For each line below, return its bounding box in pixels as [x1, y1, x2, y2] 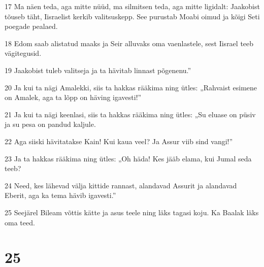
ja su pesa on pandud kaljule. [5, 119, 96, 129]
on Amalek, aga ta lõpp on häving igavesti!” [5, 92, 142, 103]
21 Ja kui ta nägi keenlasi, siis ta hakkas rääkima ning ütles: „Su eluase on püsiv [5, 109, 256, 119]
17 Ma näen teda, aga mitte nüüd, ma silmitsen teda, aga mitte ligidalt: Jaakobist [5, 1, 260, 11]
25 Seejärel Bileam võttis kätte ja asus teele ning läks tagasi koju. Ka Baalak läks [5, 207, 259, 217]
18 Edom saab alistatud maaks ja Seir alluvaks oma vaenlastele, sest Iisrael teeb [5, 38, 254, 48]
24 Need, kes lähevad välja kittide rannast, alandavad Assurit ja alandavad [5, 180, 237, 190]
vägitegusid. [5, 48, 42, 58]
